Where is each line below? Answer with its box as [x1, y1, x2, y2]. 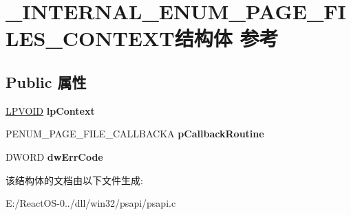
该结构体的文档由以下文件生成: [6, 172, 143, 187]
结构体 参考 [174, 24, 279, 52]
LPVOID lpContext [6, 103, 95, 117]
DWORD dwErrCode [6, 149, 103, 163]
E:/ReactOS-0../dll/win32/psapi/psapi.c [6, 196, 176, 210]
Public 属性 [6, 71, 87, 92]
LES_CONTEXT [6, 24, 175, 52]
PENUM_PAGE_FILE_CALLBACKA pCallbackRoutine [6, 126, 264, 141]
